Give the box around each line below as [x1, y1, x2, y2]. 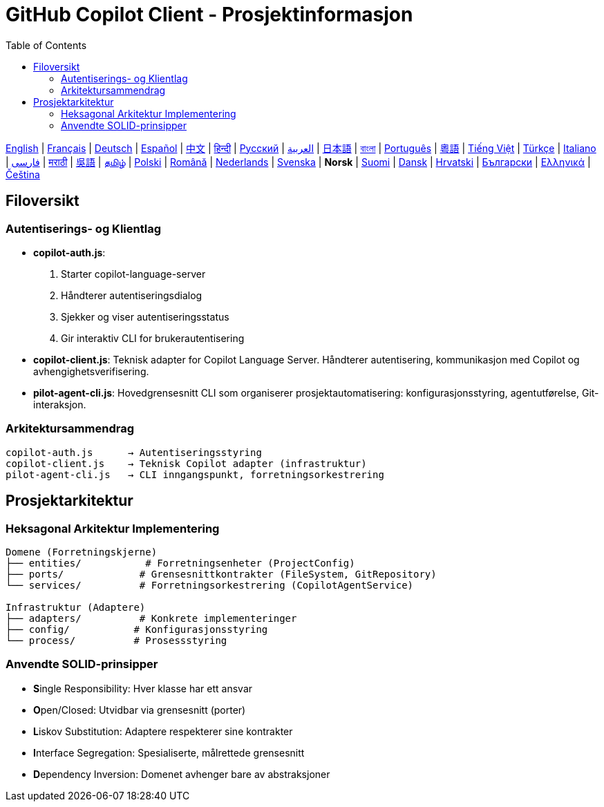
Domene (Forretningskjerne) [6, 546, 158, 558]
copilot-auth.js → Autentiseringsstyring [6, 446, 262, 458]
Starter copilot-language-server [61, 267, 206, 280]
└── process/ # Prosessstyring [6, 634, 227, 646]
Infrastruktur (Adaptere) [6, 601, 146, 613]
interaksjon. [33, 398, 86, 410]
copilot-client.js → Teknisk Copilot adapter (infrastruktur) [6, 457, 367, 469]
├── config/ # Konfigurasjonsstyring [6, 623, 268, 635]
